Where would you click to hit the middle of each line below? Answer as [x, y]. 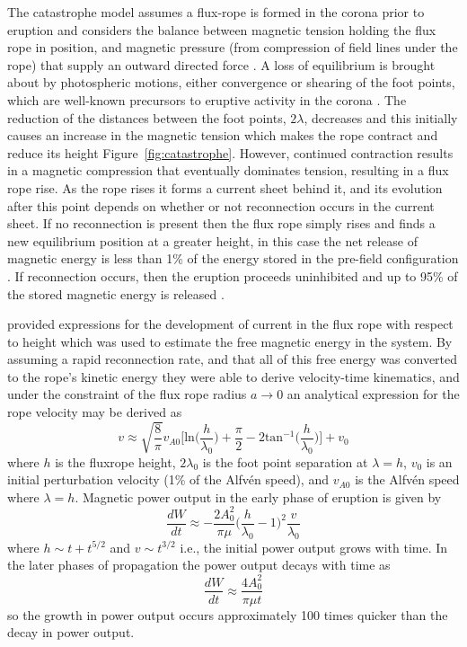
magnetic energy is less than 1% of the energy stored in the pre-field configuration [233, 258]
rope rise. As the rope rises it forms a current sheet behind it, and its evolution [225, 187]
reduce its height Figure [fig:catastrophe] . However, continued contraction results [230, 152]
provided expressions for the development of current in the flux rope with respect [230, 324]
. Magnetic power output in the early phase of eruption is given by [258, 496]
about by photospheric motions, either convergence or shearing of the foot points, [231, 82]
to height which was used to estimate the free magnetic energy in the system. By [230, 341]
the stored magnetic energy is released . [116, 293]
